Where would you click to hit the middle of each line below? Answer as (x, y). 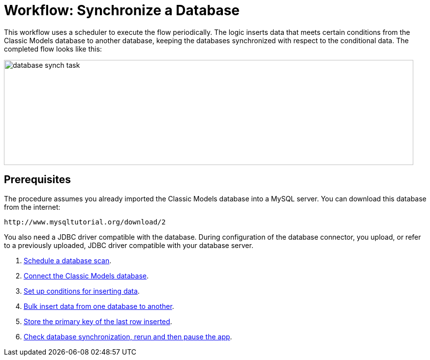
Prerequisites (37, 180)
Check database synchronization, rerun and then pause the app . (128, 336)
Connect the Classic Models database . (86, 276)
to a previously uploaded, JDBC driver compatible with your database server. (129, 245)
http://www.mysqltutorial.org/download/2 (85, 222)
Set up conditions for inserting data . (82, 291)
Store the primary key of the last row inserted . (98, 321)
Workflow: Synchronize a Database (122, 10)
